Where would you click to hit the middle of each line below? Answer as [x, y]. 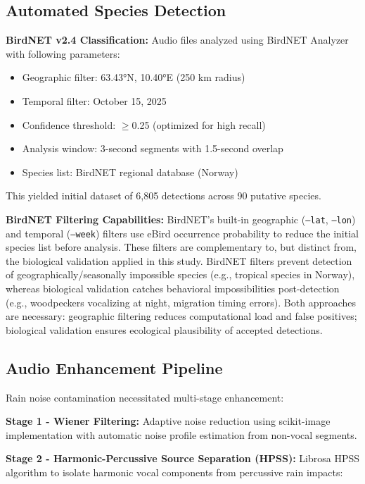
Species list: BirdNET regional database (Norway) [130, 172]
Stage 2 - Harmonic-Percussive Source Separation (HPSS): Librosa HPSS [182, 458]
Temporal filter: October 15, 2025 [94, 100]
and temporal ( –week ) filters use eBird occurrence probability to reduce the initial [182, 233]
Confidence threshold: [69, 124]
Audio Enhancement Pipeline [114, 367]
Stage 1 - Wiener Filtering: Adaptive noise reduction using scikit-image [168, 421]
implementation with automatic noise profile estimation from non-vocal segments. [181, 434]
